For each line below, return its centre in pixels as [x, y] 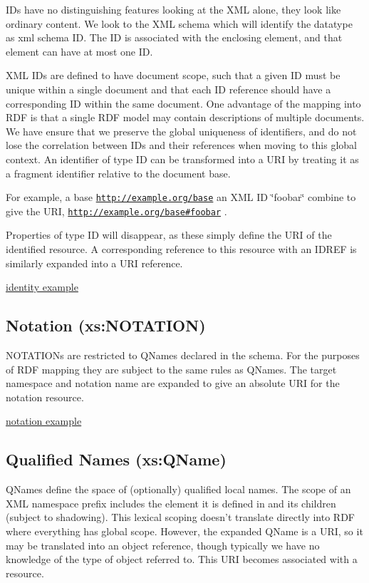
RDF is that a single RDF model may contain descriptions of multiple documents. [185, 117]
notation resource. [45, 397]
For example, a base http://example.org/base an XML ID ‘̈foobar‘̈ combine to [181, 197]
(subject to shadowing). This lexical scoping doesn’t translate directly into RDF [180, 517]
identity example [42, 287]
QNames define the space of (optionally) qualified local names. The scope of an [178, 489]
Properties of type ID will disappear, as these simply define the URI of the [169, 235]
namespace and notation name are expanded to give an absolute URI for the [173, 383]
